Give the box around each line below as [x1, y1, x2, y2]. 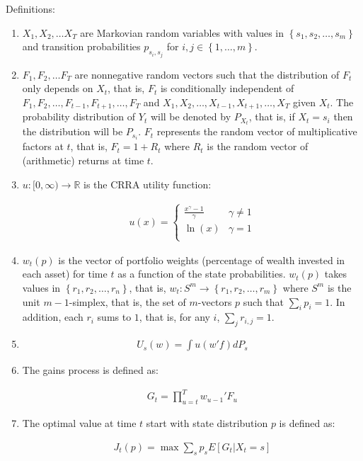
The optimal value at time [22, 416, 137, 431]
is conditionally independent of [160, 81, 294, 96]
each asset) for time [22, 266, 108, 281]
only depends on [22, 81, 93, 96]
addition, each [22, 309, 83, 324]
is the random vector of [207, 139, 309, 154]
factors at [22, 139, 64, 154]
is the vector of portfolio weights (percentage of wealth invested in [58, 252, 345, 267]
